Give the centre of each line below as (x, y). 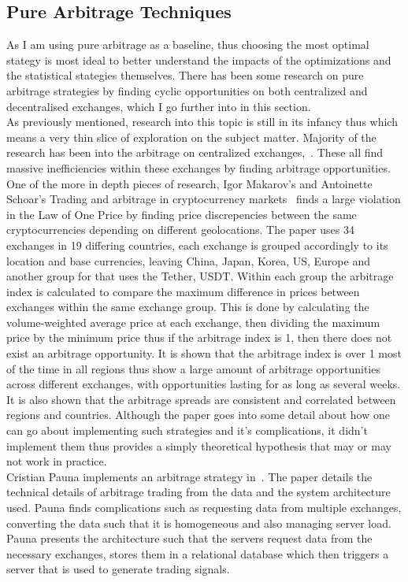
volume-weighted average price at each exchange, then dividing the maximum (193, 322)
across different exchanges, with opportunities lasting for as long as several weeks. (204, 384)
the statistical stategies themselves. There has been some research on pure (185, 75)
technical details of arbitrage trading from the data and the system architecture (198, 492)
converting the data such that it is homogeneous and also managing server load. (199, 523)
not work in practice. (57, 461)
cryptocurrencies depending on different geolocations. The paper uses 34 (180, 230)
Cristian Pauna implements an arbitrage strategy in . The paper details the (189, 476)
